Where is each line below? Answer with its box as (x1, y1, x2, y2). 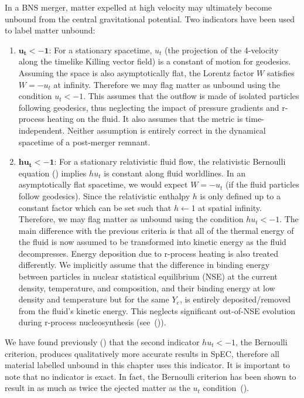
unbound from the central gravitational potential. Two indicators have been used (5, 12, 295, 25)
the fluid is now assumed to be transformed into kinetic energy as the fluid (18, 236, 286, 248)
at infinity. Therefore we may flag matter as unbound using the (53, 78, 281, 90)
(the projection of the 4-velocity (165, 43, 279, 56)
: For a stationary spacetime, (49, 43, 152, 56)
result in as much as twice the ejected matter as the (5, 382, 190, 394)
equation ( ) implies (18, 166, 87, 179)
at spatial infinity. (198, 201, 262, 213)
